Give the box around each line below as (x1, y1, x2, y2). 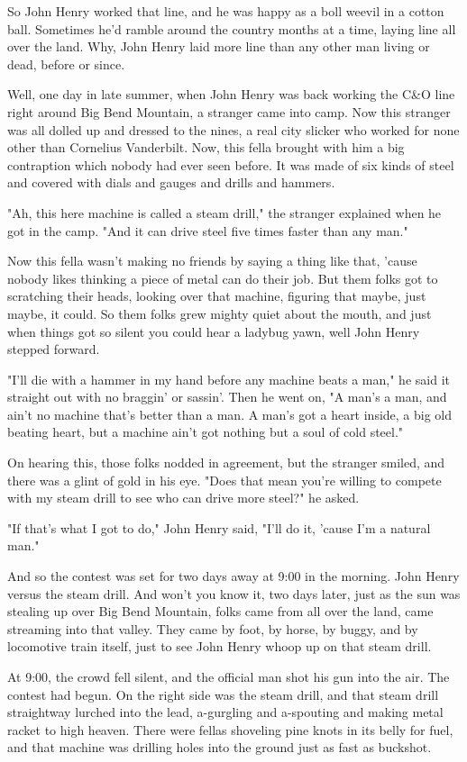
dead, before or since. (7, 54, 125, 73)
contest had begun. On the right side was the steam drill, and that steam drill (7, 685, 439, 703)
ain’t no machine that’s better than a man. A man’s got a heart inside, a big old (7, 404, 453, 423)
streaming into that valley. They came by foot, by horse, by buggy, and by (7, 619, 418, 638)
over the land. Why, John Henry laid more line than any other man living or (7, 37, 430, 56)
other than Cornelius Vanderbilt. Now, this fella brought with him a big (7, 138, 405, 157)
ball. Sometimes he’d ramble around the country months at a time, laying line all (7, 19, 456, 38)
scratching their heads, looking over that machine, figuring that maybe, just (7, 286, 426, 305)
